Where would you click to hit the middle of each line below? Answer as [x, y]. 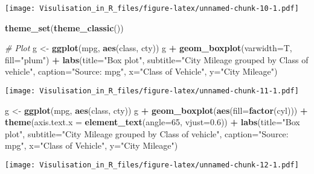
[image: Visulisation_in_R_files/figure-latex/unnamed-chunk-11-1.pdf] [152, 91]
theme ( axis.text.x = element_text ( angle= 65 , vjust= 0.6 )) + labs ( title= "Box [152, 122]
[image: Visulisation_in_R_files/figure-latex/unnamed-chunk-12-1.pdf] [152, 165]
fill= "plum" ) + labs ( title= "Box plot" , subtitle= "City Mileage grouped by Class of [157, 59]
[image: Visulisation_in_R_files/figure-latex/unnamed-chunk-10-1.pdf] [152, 8]
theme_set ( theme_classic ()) [64, 27]
